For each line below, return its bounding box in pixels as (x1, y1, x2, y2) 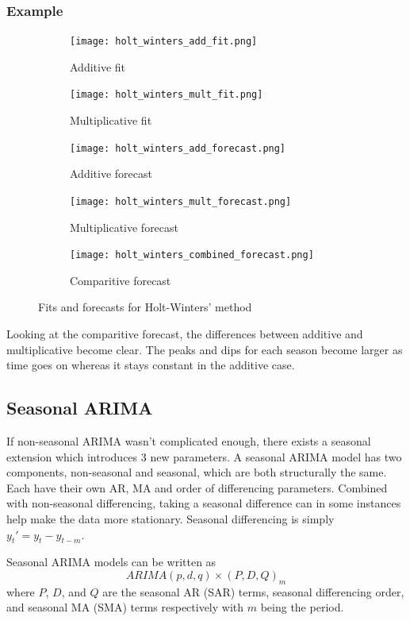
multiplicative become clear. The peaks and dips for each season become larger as (6, 341, 403, 357)
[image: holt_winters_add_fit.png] (70, 36, 258, 48)
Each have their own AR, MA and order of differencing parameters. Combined (6, 479, 388, 496)
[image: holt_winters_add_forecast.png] (70, 142, 286, 154)
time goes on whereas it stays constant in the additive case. (6, 357, 295, 373)
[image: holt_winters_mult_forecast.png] (70, 195, 292, 207)
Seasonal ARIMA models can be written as (6, 553, 216, 570)
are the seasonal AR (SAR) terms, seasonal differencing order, (102, 583, 404, 600)
